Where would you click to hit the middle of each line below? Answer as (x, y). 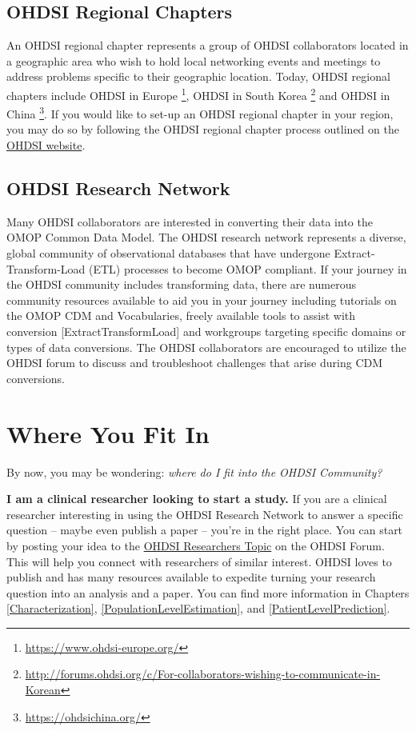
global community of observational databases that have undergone (168, 253)
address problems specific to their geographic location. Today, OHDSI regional (198, 76)
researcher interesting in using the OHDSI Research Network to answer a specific (205, 514)
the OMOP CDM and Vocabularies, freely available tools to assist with (181, 316)
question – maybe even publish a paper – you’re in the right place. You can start (205, 530)
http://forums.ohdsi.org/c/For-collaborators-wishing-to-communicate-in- (203, 674)
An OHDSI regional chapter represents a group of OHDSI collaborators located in (208, 45)
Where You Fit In (108, 433)
